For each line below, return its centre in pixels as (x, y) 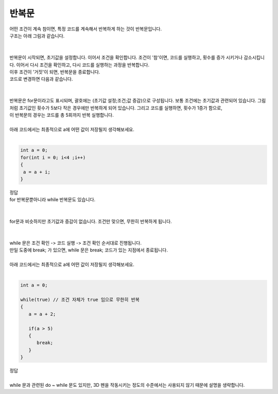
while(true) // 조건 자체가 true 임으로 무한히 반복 (80, 300)
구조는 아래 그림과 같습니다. (37, 35)
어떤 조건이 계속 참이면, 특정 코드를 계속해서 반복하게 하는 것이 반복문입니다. (86, 29)
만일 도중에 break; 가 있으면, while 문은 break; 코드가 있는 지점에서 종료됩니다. (89, 250)
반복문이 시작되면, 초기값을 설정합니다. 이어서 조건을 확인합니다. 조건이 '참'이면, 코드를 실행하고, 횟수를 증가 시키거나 (126, 58)
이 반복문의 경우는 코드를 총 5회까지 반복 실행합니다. (62, 115)
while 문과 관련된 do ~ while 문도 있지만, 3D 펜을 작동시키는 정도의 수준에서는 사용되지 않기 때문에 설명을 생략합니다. (127, 385)
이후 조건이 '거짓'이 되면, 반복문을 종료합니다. (55, 71)
